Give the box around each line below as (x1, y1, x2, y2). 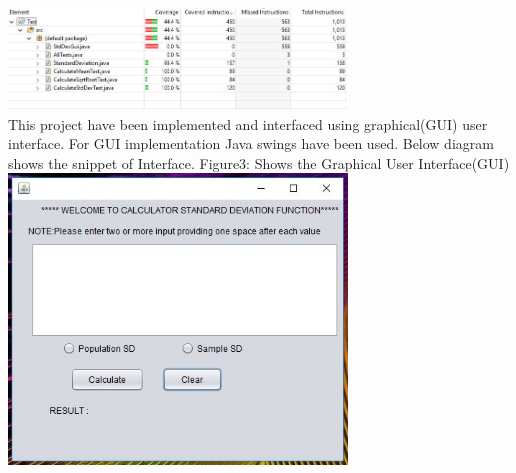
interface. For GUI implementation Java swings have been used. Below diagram (8, 133, 494, 154)
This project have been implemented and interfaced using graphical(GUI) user (8, 113, 488, 134)
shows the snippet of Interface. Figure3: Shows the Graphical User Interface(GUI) (8, 152, 510, 173)
